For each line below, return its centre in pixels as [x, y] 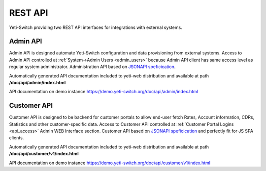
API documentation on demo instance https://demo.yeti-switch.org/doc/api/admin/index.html [103, 92]
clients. [17, 138]
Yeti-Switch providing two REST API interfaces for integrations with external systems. [96, 27]
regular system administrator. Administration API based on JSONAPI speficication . [92, 67]
